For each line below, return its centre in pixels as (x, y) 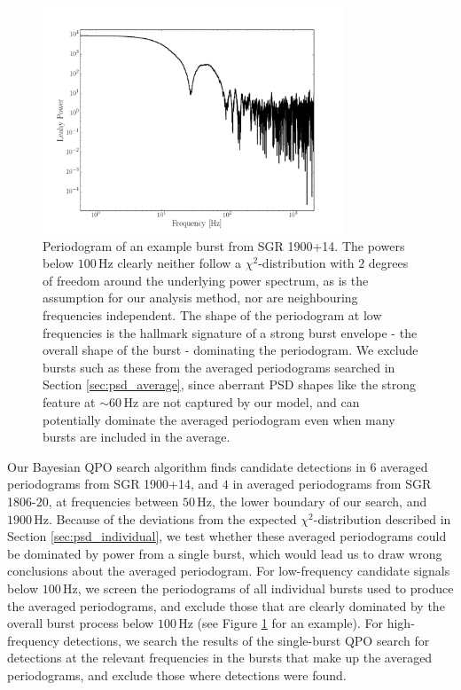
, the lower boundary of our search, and (320, 502)
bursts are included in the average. (137, 437)
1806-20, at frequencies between (93, 502)
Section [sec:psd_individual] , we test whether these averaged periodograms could (227, 536)
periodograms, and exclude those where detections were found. (177, 674)
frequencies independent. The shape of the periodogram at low (212, 315)
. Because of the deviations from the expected (173, 518)
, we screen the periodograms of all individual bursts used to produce (266, 588)
